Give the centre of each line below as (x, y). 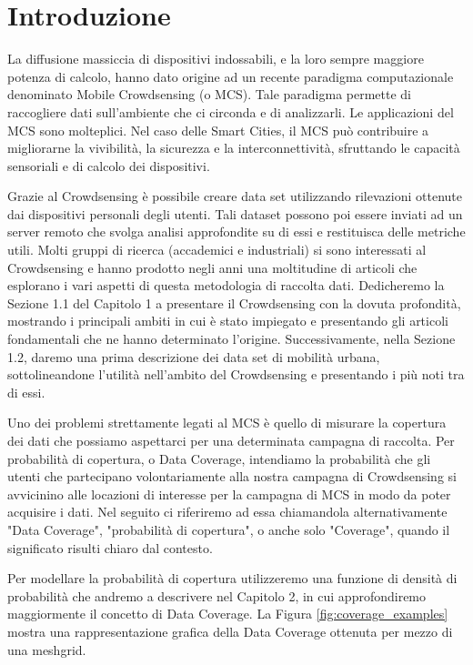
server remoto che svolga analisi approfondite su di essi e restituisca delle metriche (236, 232)
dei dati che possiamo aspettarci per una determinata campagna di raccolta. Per (231, 440)
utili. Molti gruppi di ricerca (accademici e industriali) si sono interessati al (217, 250)
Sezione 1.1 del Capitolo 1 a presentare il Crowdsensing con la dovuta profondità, (234, 302)
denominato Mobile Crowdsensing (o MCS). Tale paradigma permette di (210, 94)
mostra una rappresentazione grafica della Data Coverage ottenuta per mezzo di (230, 631)
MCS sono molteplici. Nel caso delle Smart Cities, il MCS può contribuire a (218, 130)
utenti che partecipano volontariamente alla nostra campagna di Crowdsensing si (232, 476)
